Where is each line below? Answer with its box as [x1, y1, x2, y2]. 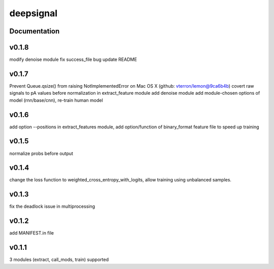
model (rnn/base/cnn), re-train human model [9, 97, 104, 103]
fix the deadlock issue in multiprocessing [9, 203, 95, 210]
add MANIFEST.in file [9, 230, 54, 236]
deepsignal [9, 8, 58, 19]
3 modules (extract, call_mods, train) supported [9, 256, 109, 263]
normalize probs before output [9, 150, 74, 157]
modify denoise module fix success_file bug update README [9, 56, 137, 63]
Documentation [9, 27, 60, 35]
